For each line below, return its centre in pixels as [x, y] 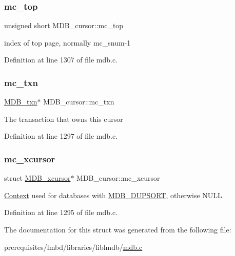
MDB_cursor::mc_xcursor [118, 178]
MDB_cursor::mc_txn [79, 102]
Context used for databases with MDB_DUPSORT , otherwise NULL [113, 195]
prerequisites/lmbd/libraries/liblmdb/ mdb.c [73, 247]
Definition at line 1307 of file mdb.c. [61, 60]
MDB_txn [21, 102]
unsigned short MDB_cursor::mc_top [64, 25]
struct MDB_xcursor [37, 178]
